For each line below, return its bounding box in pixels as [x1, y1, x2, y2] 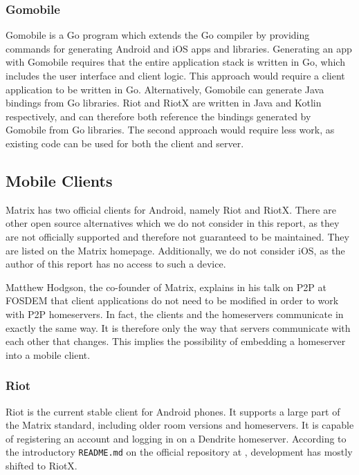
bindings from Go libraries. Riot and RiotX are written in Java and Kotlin [6, 95, 322, 110]
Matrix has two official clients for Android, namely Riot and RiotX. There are [6, 202, 336, 216]
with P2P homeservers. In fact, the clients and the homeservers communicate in [6, 306, 344, 321]
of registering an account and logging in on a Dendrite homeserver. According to [6, 431, 347, 445]
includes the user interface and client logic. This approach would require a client [6, 68, 345, 82]
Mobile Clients [6, 169, 113, 191]
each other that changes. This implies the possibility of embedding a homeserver [6, 334, 346, 348]
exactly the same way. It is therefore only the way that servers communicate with [6, 320, 351, 335]
